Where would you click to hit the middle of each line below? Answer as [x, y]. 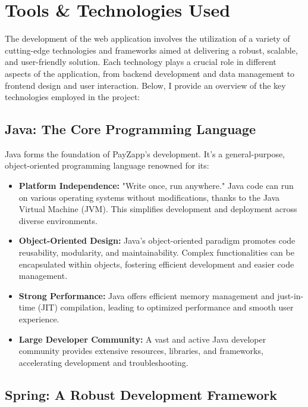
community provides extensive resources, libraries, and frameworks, [141, 351]
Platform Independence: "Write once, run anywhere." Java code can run [156, 186]
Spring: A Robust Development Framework [141, 394]
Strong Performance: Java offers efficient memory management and [147, 295]
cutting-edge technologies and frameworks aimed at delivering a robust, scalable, [151, 50]
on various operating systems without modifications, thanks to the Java [149, 197]
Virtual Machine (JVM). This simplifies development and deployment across [158, 209]
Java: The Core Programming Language [131, 129]
